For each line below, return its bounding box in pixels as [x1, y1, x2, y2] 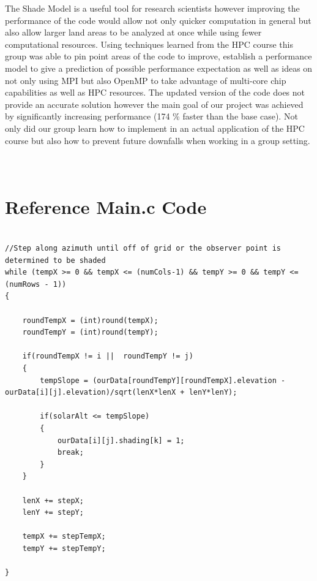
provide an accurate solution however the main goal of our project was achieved [5, 97, 304, 110]
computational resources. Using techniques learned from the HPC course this [5, 37, 294, 50]
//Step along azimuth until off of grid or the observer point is [5, 244, 282, 253]
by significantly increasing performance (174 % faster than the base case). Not [5, 110, 298, 123]
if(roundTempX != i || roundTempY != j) [22, 352, 193, 361]
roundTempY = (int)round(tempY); [22, 328, 158, 337]
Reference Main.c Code [5, 194, 207, 219]
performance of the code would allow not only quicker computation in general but [5, 13, 311, 26]
